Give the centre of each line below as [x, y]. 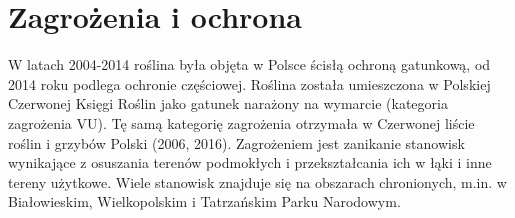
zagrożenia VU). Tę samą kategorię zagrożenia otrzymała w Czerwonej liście [241, 122]
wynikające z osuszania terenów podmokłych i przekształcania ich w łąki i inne [250, 162]
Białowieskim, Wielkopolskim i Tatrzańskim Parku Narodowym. [204, 201]
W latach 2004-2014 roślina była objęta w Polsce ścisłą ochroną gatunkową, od [249, 64]
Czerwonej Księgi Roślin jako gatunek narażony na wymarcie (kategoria [228, 103]
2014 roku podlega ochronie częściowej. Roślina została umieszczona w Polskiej [249, 83]
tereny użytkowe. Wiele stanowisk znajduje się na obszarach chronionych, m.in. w [257, 181]
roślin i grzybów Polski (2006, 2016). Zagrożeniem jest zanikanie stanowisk [236, 142]
